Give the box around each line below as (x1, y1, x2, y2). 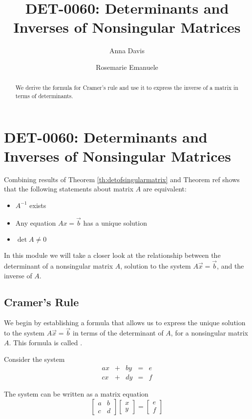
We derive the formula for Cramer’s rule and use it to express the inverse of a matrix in (15, 84, 238, 92)
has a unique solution (83, 217, 147, 228)
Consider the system (4, 354, 65, 364)
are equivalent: (143, 184, 187, 194)
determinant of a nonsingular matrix (4, 261, 113, 271)
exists (29, 200, 46, 210)
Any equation (15, 217, 56, 228)
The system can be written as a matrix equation (4, 389, 148, 399)
